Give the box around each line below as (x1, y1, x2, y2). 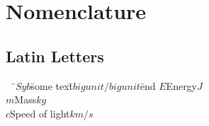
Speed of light (10, 105, 70, 120)
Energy (166, 78, 198, 93)
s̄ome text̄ (30, 78, 74, 93)
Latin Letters (6, 45, 104, 67)
